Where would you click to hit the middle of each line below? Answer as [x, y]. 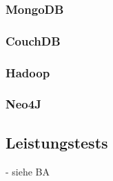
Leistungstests [57, 142]
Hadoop [28, 72]
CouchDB [33, 40]
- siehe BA [28, 171]
